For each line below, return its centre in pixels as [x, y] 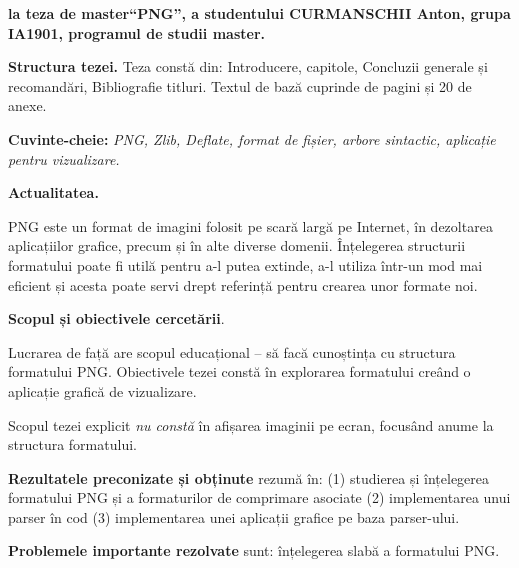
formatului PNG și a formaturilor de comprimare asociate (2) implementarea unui [259, 497]
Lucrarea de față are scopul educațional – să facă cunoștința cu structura [232, 351]
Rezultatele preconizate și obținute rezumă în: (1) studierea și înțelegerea [249, 477]
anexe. [27, 105]
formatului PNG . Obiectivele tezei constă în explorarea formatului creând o [239, 371]
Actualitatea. [53, 192]
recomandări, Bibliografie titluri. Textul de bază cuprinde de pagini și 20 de [240, 85]
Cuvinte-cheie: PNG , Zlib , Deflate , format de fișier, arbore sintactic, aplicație [252, 138]
